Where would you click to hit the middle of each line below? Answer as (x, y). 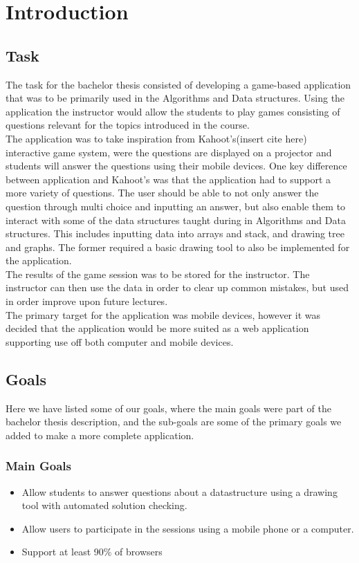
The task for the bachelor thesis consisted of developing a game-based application (178, 84)
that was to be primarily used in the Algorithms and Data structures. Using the (175, 98)
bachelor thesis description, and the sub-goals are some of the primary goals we (174, 422)
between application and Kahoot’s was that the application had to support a (168, 179)
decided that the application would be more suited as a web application (157, 328)
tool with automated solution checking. (104, 505)
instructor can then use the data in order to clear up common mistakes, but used (177, 287)
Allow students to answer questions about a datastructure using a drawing (179, 491)
